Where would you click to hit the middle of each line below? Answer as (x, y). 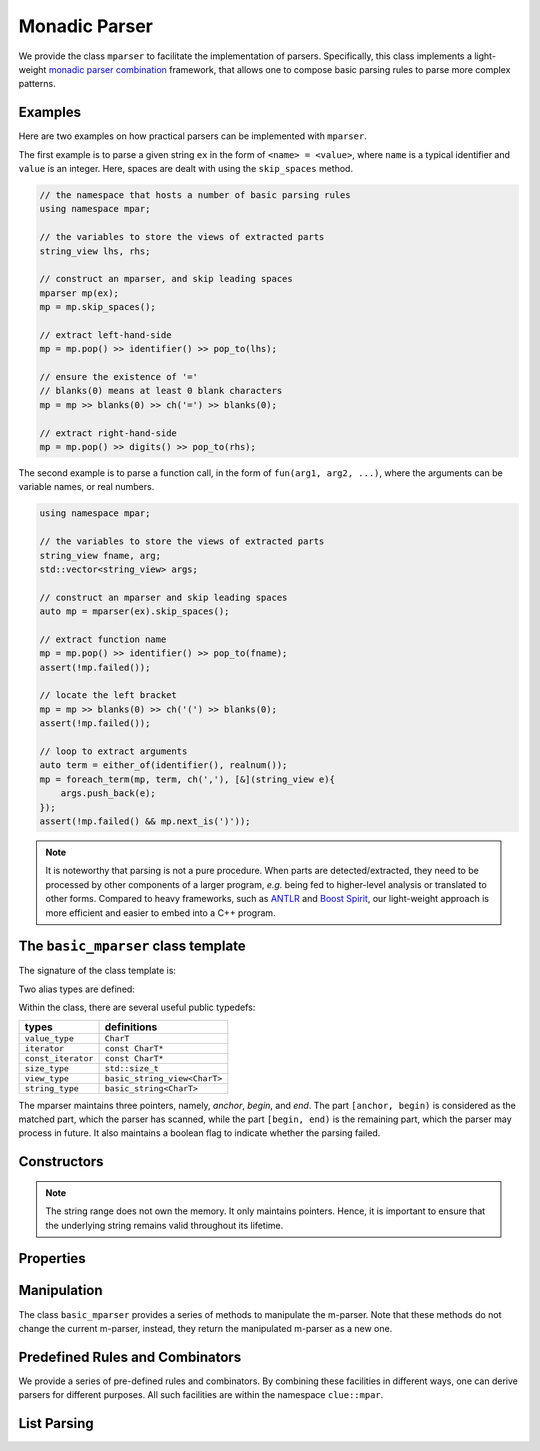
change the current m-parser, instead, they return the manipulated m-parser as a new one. (205, 1328)
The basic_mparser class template (132, 946)
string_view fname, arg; (100, 555)
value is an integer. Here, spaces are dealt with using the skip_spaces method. (186, 169)
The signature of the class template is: (97, 971)
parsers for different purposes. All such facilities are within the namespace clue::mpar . (201, 1395)
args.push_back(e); (108, 793)
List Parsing (56, 1423)
